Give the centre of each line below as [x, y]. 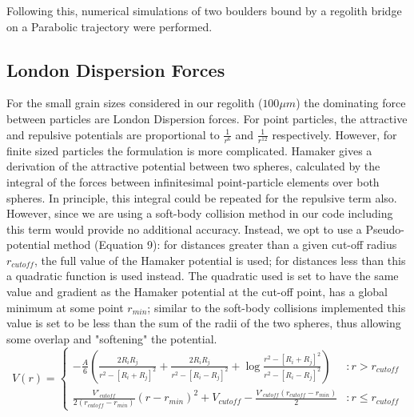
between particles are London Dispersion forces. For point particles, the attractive [207, 118]
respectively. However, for [334, 134]
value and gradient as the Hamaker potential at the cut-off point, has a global [197, 292]
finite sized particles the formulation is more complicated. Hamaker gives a [189, 150]
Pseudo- [385, 229]
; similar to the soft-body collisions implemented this [277, 307]
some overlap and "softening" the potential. [112, 338]
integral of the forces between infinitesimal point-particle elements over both [193, 181]
